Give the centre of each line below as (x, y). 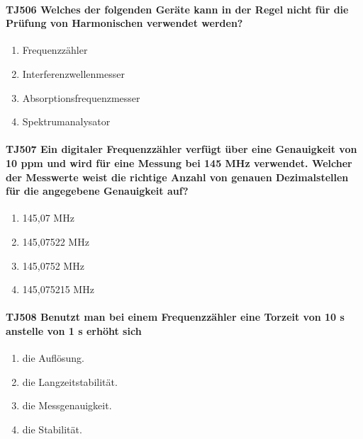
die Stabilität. (52, 429)
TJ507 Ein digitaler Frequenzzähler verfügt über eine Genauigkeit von (181, 149)
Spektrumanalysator (66, 121)
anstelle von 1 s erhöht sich (74, 330)
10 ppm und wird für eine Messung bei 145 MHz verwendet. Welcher (179, 163)
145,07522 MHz (56, 241)
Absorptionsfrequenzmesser (81, 97)
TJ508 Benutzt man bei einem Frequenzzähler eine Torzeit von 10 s (175, 317)
